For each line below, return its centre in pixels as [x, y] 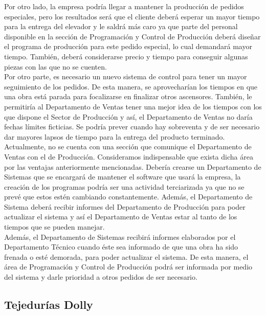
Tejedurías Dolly [49, 305]
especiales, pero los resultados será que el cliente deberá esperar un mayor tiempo [132, 16]
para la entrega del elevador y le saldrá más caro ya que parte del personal [121, 26]
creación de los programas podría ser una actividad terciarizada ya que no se [124, 186]
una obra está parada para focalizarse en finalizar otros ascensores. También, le [128, 96]
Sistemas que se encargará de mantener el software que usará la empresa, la [123, 177]
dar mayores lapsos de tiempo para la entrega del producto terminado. [115, 136]
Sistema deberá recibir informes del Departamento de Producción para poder [125, 206]
